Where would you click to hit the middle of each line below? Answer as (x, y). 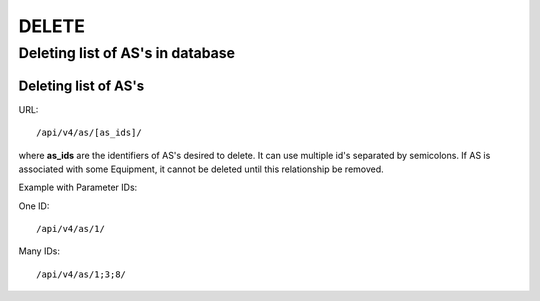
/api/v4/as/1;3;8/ (81, 274)
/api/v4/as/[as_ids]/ (89, 133)
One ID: (34, 206)
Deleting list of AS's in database (126, 53)
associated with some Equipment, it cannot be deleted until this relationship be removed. (201, 169)
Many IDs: (39, 251)
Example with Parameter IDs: (78, 187)
